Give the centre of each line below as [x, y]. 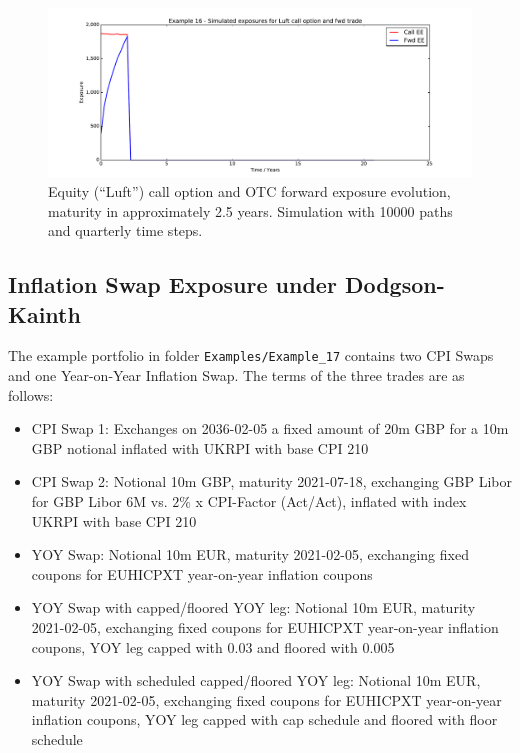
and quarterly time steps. [125, 230]
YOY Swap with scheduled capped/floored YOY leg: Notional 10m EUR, [256, 680]
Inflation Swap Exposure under [172, 284]
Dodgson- [394, 284]
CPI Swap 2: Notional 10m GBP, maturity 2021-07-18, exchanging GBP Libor [271, 481]
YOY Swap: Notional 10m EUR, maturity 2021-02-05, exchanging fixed [250, 554]
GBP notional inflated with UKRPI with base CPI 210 [200, 447]
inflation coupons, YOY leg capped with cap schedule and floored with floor [264, 719]
